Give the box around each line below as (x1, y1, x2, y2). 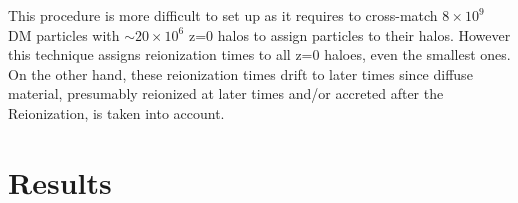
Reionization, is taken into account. (8, 102, 225, 123)
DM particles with (8, 24, 120, 45)
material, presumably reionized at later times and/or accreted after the (8, 83, 444, 104)
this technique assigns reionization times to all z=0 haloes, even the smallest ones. (8, 44, 511, 65)
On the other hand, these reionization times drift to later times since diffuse (8, 63, 473, 84)
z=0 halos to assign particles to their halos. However (188, 24, 511, 45)
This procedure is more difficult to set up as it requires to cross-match (8, 5, 438, 25)
